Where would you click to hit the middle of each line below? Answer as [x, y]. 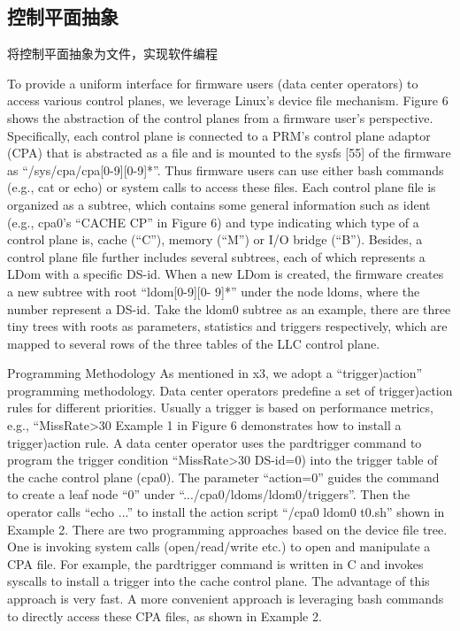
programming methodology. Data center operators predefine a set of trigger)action [230, 390]
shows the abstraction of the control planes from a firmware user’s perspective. [220, 117]
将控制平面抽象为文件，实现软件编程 [112, 54]
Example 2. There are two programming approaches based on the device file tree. [227, 529]
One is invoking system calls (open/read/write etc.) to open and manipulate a [219, 546]
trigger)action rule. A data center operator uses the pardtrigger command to [215, 442]
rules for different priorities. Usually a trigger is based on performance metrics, [220, 408]
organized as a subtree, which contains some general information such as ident [219, 204]
